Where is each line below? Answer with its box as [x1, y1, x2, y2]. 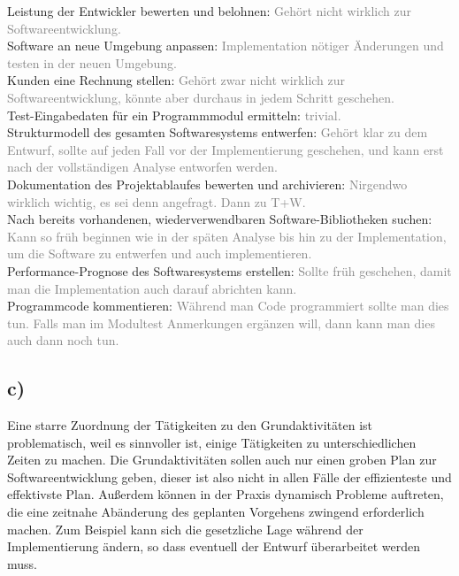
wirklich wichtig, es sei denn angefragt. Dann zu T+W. [7, 192, 306, 211]
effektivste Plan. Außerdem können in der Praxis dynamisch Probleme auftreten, [7, 485, 444, 503]
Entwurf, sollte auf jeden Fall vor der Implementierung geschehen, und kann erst [7, 140, 444, 158]
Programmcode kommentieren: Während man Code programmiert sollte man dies [7, 296, 449, 315]
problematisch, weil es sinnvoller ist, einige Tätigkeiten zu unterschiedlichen [7, 433, 417, 451]
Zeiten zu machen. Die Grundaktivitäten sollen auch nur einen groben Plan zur [7, 450, 437, 469]
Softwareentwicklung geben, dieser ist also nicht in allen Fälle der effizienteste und [7, 467, 452, 486]
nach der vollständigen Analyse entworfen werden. [7, 157, 278, 176]
